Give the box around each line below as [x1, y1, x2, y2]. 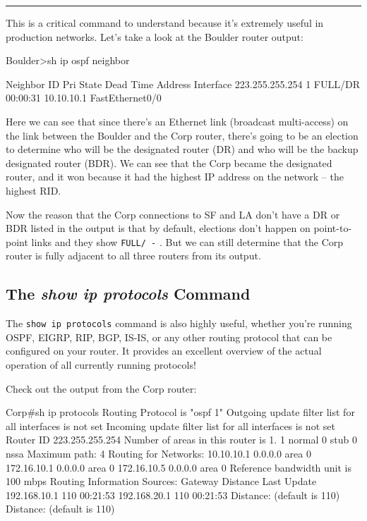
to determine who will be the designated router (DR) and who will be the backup [6, 142, 359, 157]
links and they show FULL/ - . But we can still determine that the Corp [31, 234, 344, 249]
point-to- [313, 221, 352, 235]
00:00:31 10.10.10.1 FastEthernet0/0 [6, 90, 162, 105]
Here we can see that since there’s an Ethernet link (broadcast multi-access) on [6, 114, 349, 128]
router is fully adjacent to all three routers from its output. [6, 248, 261, 263]
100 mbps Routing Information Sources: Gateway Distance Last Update [6, 474, 317, 489]
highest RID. [6, 183, 61, 197]
